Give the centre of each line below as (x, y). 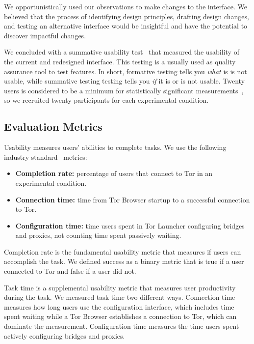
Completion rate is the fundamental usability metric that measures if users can (123, 251)
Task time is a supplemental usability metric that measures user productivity (120, 287)
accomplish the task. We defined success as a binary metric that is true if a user (124, 261)
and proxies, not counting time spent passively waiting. (98, 235)
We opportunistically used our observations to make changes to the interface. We (126, 6)
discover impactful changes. (45, 35)
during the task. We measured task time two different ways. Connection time (120, 297)
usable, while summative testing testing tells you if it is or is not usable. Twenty (125, 81)
